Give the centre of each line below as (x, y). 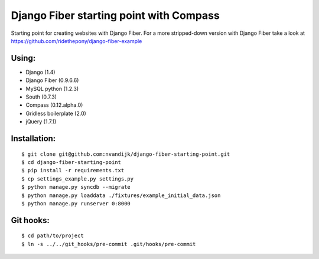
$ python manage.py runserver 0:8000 (76, 203)
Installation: (33, 138)
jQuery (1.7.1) (41, 122)
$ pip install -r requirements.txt (73, 171)
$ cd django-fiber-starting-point (71, 162)
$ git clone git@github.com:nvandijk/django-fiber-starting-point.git (126, 154)
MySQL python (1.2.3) (52, 88)
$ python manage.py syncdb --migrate (76, 187)
